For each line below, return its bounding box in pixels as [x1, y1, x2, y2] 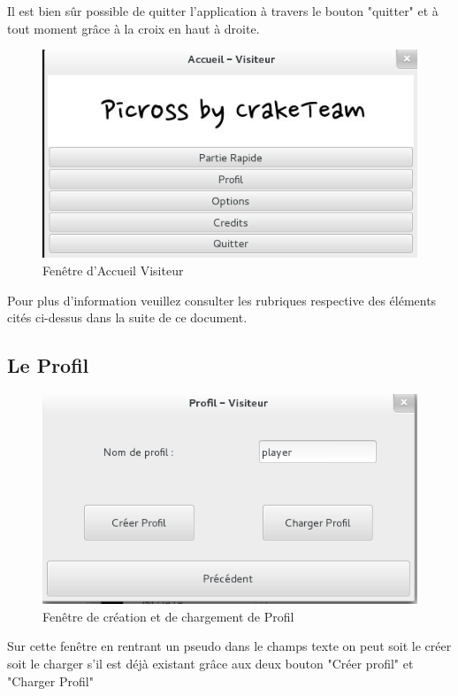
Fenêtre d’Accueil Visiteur [42, 260, 184, 279]
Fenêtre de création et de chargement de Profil [42, 607, 294, 625]
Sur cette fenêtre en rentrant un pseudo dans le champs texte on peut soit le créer [7, 637, 452, 655]
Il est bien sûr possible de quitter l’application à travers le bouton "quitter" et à [7, 2, 439, 19]
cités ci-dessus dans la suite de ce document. [7, 308, 248, 327]
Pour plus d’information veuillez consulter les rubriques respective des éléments [7, 290, 437, 309]
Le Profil [7, 352, 89, 379]
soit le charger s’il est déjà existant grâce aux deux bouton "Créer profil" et [7, 653, 414, 672]
